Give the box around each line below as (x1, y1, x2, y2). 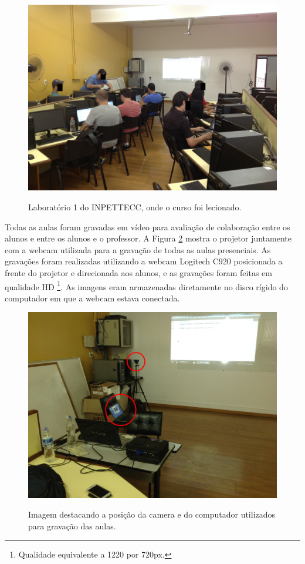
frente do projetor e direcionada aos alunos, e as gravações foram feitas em (5, 266, 272, 278)
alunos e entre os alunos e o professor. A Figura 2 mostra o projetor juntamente (5, 232, 292, 244)
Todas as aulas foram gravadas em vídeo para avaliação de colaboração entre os (5, 220, 290, 233)
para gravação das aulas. (28, 519, 116, 532)
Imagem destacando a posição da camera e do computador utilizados (28, 508, 276, 521)
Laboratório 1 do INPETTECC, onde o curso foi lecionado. (28, 200, 242, 213)
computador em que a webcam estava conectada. (5, 291, 180, 304)
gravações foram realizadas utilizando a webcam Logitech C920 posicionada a (5, 255, 283, 267)
